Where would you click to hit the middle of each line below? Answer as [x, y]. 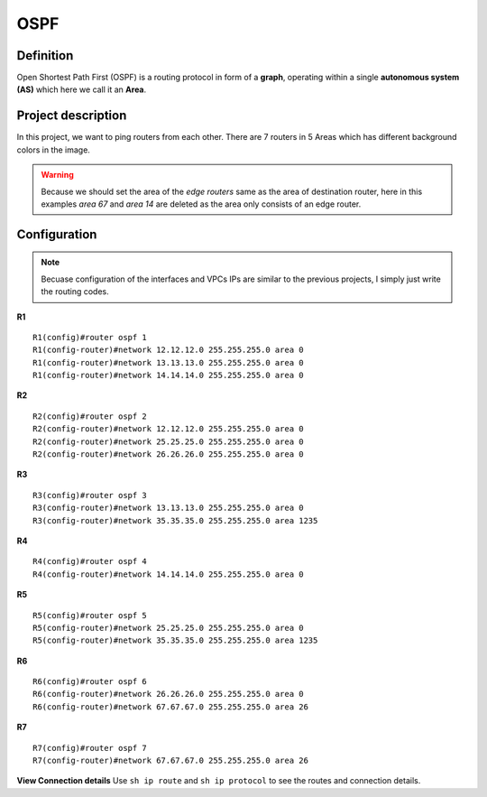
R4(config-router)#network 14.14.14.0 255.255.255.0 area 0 [168, 574]
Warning [57, 175]
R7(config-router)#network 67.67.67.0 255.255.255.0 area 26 [170, 761]
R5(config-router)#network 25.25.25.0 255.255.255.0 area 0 [168, 628]
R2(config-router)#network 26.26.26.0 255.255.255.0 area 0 [168, 454]
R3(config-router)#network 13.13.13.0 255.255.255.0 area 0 [168, 508]
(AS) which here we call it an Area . [82, 89]
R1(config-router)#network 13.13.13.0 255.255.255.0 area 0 [168, 362]
